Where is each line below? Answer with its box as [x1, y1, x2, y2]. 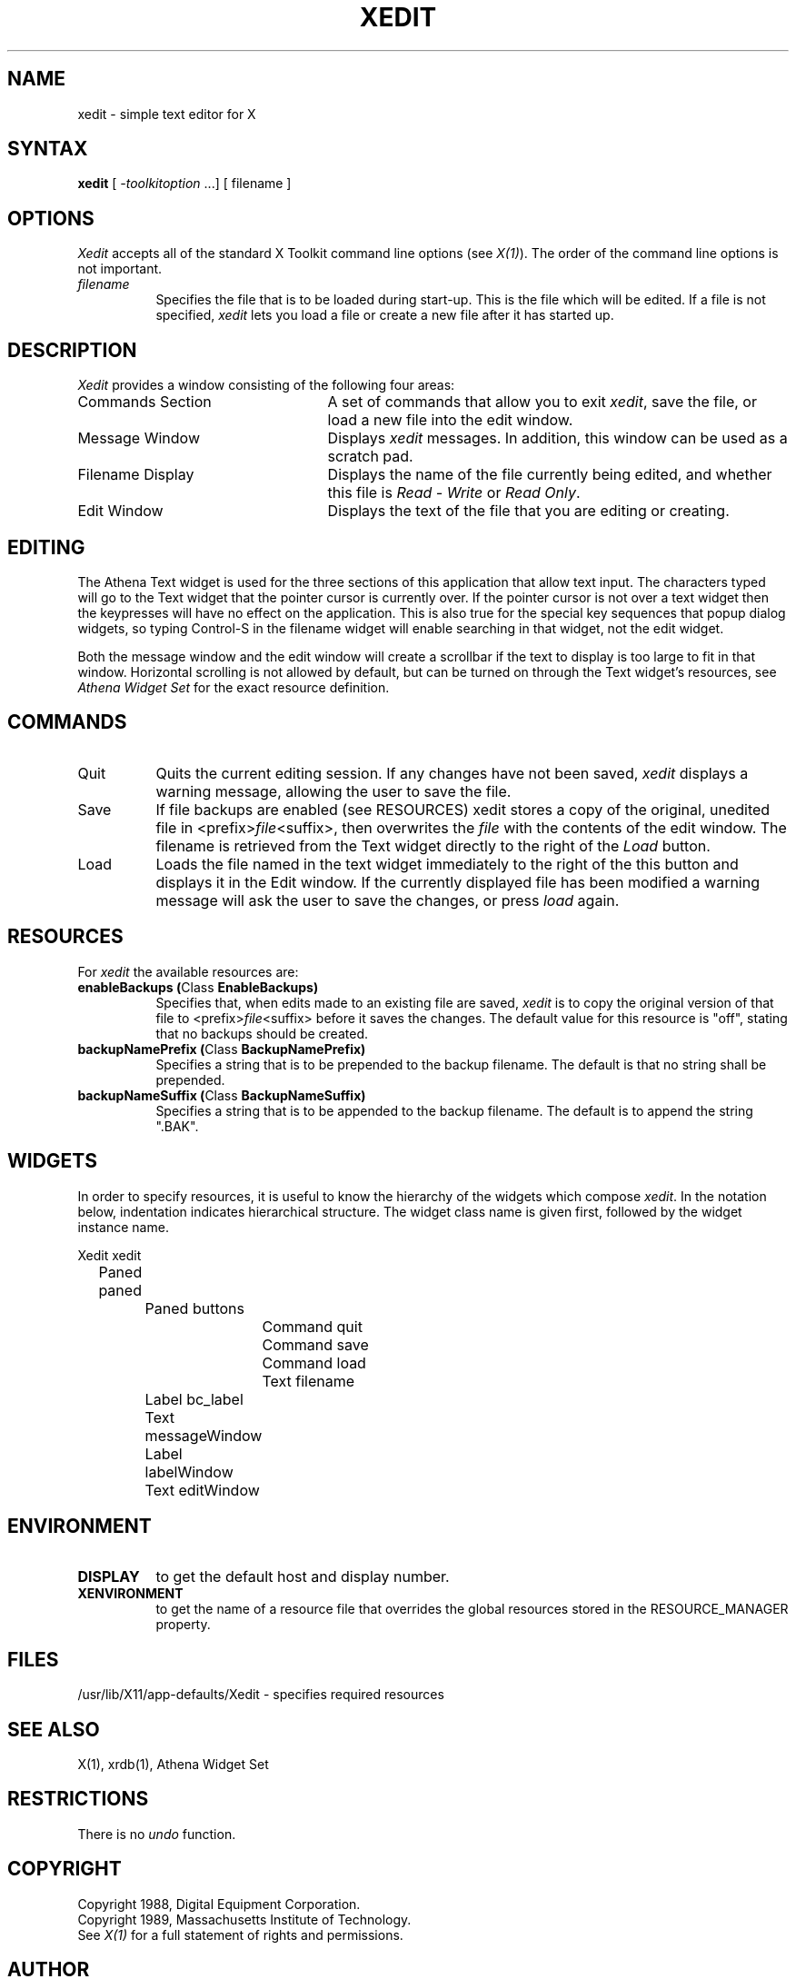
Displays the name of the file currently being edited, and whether [327, 465, 772, 484]
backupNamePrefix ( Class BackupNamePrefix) [77, 1040, 366, 1057]
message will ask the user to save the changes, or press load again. [155, 890, 620, 910]
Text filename [262, 1371, 355, 1390]
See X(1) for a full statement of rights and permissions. [77, 1926, 403, 1943]
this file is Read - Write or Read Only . [327, 483, 581, 502]
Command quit [262, 1317, 363, 1336]
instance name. [77, 1218, 169, 1235]
